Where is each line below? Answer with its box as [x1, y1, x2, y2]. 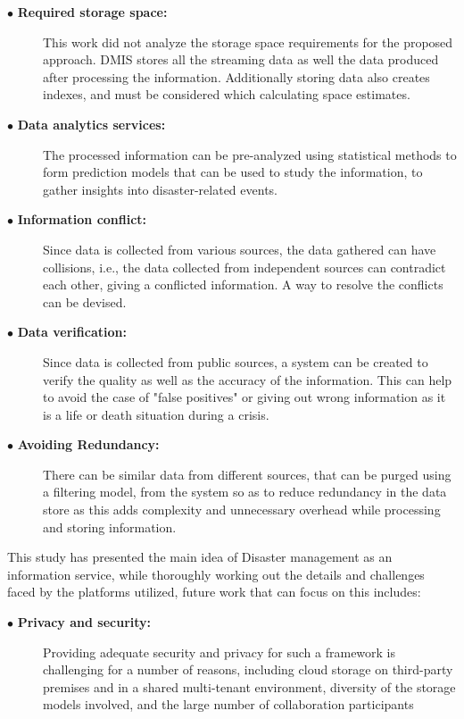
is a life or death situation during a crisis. [43, 405, 269, 423]
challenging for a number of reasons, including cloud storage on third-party [43, 660, 453, 679]
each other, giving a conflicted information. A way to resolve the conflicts [43, 275, 443, 294]
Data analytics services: [17, 114, 166, 133]
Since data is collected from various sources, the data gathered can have [43, 239, 436, 258]
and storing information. [43, 517, 177, 536]
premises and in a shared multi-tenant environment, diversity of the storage [43, 677, 456, 696]
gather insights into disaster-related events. [43, 180, 278, 198]
